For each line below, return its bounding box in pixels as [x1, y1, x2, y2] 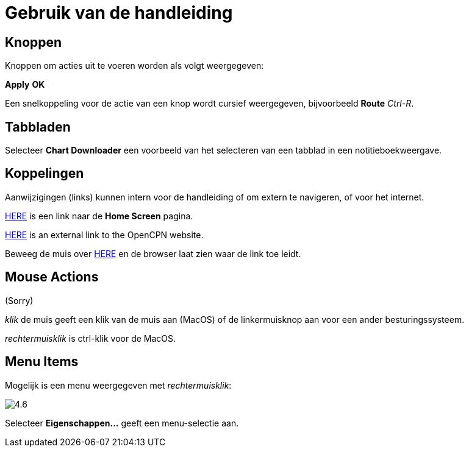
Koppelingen [5, 166, 84, 182]
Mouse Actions [5, 269, 99, 285]
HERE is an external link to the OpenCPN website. [5, 229, 204, 240]
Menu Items [5, 354, 79, 370]
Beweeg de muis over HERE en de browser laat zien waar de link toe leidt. [5, 248, 301, 259]
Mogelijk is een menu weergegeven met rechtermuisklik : [5, 380, 232, 390]
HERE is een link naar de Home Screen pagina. [5, 210, 193, 221]
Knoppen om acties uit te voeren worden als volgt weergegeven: [5, 60, 264, 71]
